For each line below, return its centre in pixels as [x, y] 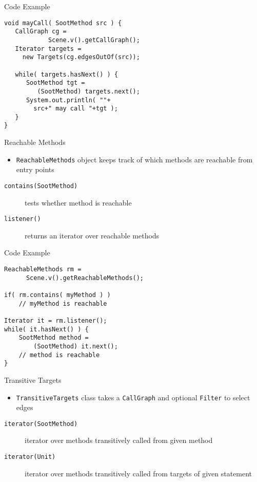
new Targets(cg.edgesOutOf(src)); [81, 57]
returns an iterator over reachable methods [92, 235]
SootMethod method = [54, 338]
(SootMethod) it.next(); [76, 346]
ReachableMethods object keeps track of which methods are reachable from [134, 159]
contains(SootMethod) [41, 186]
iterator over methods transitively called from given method [119, 440]
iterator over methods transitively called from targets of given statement [139, 473]
